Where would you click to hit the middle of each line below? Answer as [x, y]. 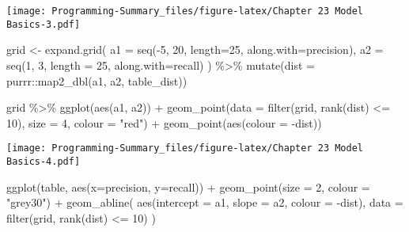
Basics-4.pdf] [44, 161]
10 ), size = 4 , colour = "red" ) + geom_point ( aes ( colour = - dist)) [164, 122]
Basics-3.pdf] [44, 24]
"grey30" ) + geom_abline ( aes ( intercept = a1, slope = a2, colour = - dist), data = [205, 202]
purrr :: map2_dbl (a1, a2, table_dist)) [97, 80]
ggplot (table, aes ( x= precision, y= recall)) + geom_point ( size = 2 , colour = [188, 186]
